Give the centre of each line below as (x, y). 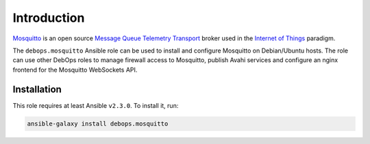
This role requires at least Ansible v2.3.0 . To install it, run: (96, 105)
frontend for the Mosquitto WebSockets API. (75, 70)
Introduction (49, 18)
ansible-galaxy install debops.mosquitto (98, 124)
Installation (37, 89)
